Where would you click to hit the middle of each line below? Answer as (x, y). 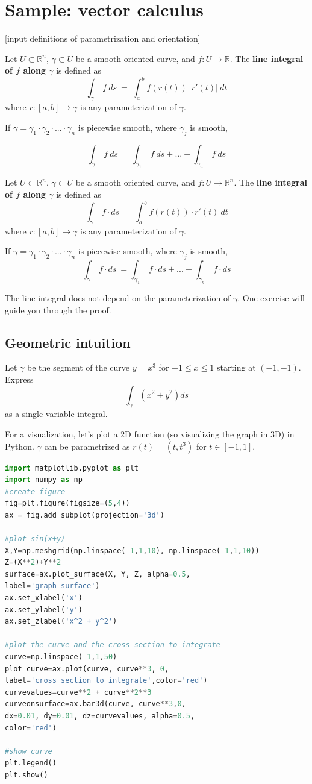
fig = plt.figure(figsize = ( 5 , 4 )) (67, 503)
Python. (20, 446)
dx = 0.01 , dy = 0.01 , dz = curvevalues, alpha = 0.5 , (100, 716)
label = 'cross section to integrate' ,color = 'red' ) (106, 681)
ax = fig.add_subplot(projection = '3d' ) (85, 515)
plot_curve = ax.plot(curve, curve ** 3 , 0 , (87, 669)
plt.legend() (31, 763)
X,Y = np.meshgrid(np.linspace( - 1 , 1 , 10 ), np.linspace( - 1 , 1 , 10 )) (132, 550)
